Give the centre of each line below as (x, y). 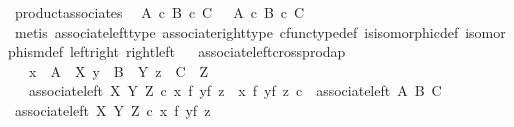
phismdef (35, 51)
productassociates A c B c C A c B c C (159, 12)
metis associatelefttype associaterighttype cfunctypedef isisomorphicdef (236, 31)
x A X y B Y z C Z (118, 70)
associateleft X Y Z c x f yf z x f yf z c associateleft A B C (235, 90)
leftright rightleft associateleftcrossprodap (207, 51)
